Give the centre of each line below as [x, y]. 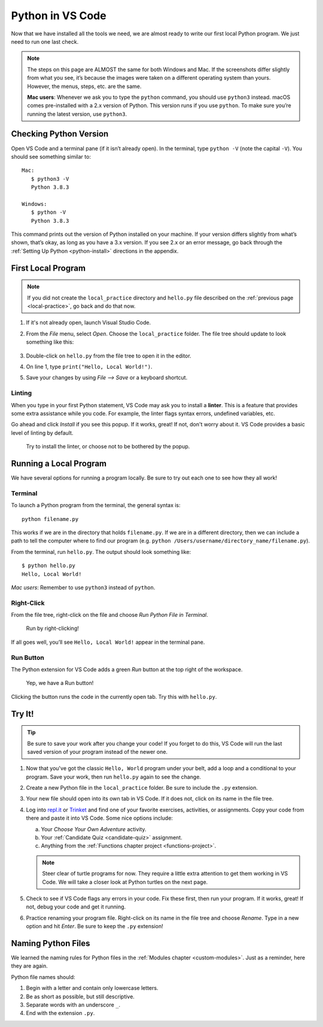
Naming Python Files [51, 943]
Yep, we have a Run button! [60, 683]
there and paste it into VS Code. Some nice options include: [100, 818]
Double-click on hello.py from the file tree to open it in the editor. [109, 356]
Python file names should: [43, 977]
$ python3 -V [50, 179]
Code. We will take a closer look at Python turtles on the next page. [125, 882]
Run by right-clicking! [52, 628]
